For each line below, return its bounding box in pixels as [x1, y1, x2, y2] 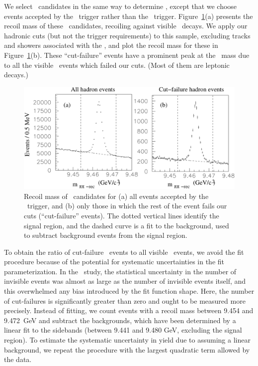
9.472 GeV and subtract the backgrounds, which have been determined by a [4, 315, 236, 325]
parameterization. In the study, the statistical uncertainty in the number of [4, 266, 237, 276]
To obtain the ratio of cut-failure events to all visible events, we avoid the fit [4, 246, 244, 257]
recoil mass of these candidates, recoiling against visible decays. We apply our [4, 20, 248, 31]
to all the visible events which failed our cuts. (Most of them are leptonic [4, 59, 230, 70]
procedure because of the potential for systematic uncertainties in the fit [4, 256, 225, 267]
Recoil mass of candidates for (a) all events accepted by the [24, 190, 209, 201]
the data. [4, 354, 32, 365]
